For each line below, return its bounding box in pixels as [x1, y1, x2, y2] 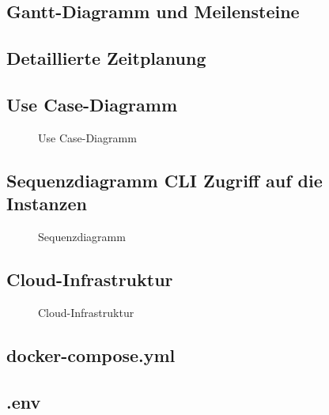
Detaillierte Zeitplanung [6, 46, 206, 70]
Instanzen [6, 191, 87, 216]
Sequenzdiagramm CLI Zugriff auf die [6, 168, 323, 192]
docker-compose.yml [6, 342, 176, 367]
